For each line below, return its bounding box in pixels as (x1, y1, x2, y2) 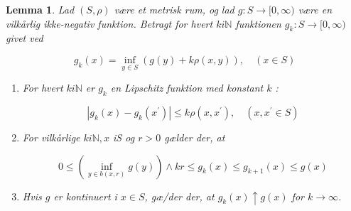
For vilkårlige (22, 130, 80, 144)
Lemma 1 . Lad (6, 2, 75, 16)
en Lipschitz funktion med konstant (110, 80, 264, 95)
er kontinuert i (53, 188, 117, 203)
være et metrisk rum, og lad (114, 2, 234, 16)
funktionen (235, 16, 281, 31)
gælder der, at (164, 130, 225, 144)
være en (298, 2, 333, 16)
